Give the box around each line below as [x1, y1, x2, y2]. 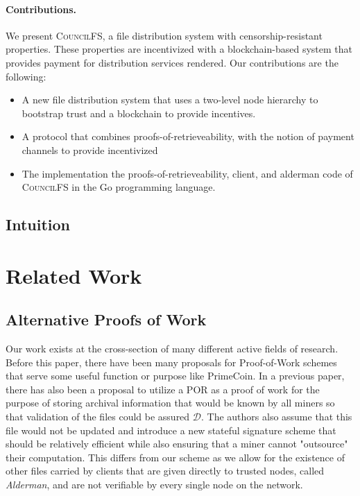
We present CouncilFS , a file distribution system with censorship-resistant [6, 28, 323, 42]
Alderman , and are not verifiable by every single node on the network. [6, 477, 303, 492]
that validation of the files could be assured [6, 409, 190, 424]
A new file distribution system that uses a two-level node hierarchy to [22, 92, 318, 107]
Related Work [6, 261, 142, 289]
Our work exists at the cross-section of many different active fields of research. [6, 341, 338, 356]
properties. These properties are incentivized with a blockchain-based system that [6, 42, 352, 56]
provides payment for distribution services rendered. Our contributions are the [6, 55, 338, 69]
